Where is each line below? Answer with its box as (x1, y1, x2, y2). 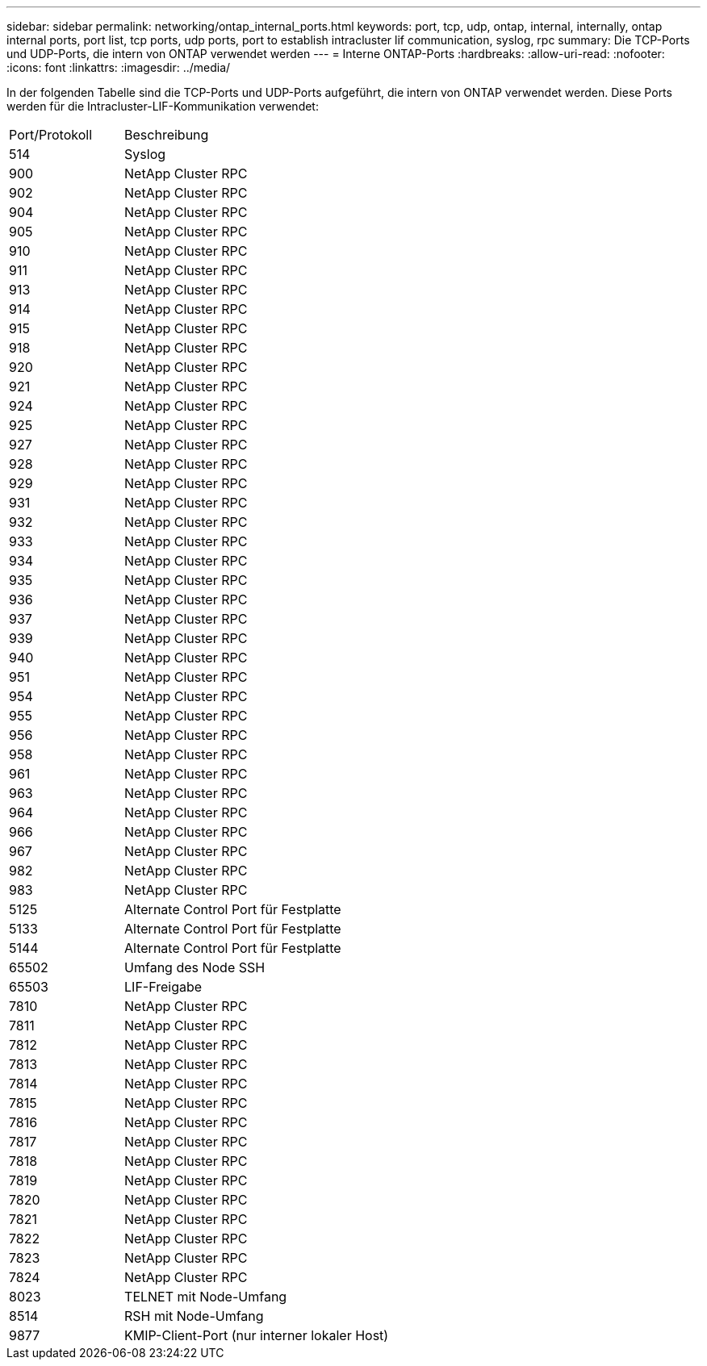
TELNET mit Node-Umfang (124, 1289, 287, 1305)
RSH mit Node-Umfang (124, 1308, 264, 1324)
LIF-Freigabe (124, 979, 203, 995)
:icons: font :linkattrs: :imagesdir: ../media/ (6, 61, 231, 74)
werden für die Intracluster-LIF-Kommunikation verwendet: (6, 99, 319, 113)
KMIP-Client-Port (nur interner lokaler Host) (124, 1327, 389, 1343)
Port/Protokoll (9, 127, 93, 143)
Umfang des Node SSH (124, 959, 266, 975)
